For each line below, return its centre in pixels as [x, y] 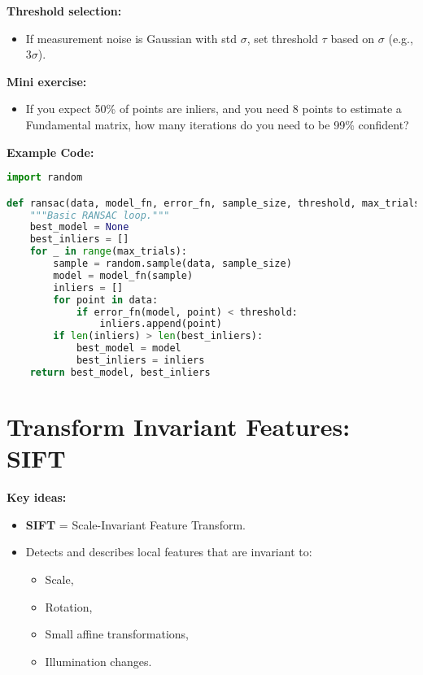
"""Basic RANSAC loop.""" [100, 215]
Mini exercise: [47, 81]
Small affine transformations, [117, 634]
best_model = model [129, 348]
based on [353, 38]
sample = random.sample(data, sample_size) [172, 264]
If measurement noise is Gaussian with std [131, 38]
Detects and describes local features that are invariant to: [169, 552]
